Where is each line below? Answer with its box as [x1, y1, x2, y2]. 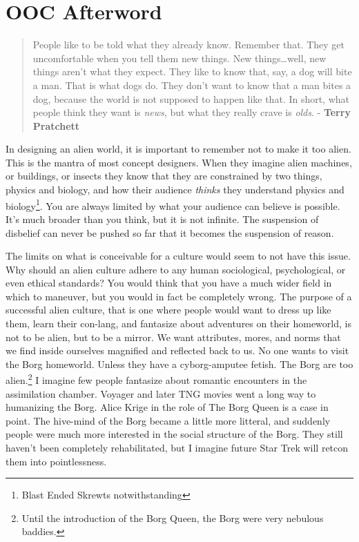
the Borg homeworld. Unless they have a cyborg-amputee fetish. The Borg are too [6, 356, 353, 371]
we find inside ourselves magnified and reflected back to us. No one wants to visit [6, 343, 349, 358]
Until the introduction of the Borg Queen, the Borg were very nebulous [21, 510, 324, 525]
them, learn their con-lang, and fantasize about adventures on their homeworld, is [6, 316, 351, 331]
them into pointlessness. [6, 454, 107, 468]
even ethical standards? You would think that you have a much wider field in [6, 275, 332, 290]
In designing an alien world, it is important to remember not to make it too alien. [6, 142, 351, 156]
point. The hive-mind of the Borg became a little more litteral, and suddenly [6, 413, 331, 427]
